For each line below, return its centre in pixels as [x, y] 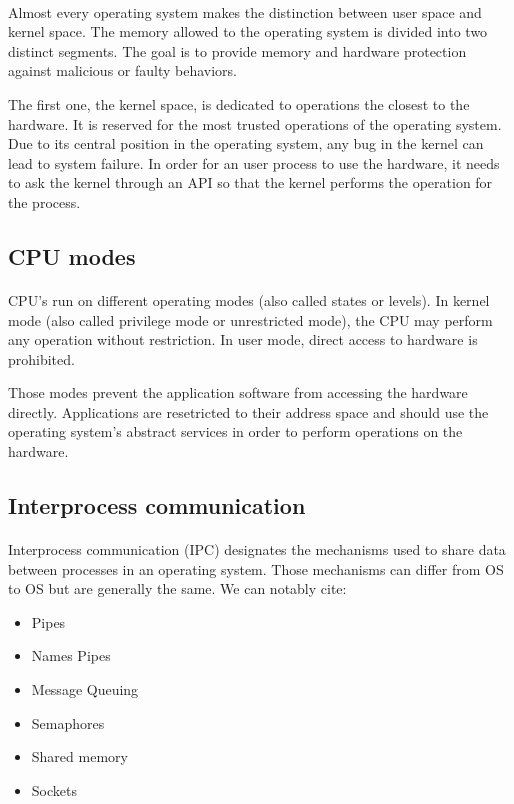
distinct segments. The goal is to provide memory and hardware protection [237, 50]
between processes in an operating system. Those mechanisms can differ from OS [256, 568]
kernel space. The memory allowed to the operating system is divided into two [248, 31]
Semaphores [68, 722]
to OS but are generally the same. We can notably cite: [177, 588]
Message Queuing [85, 689]
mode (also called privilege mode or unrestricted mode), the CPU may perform [250, 319]
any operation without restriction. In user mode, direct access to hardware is [243, 339]
